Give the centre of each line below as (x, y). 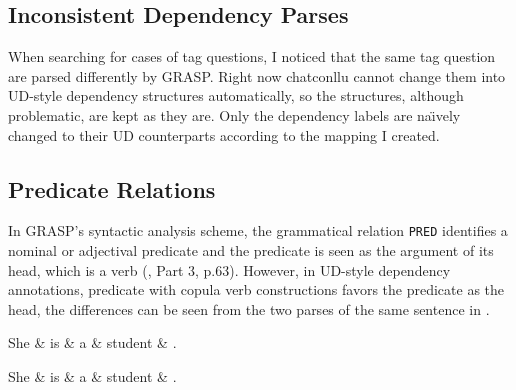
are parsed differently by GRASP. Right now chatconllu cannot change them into (257, 75)
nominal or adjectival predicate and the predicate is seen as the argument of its (251, 250)
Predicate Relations (112, 188)
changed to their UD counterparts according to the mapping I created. (224, 134)
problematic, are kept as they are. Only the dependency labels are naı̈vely (234, 114)
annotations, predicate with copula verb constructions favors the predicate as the (256, 289)
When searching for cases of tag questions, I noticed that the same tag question (252, 56)
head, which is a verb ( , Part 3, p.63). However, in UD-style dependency (229, 269)
